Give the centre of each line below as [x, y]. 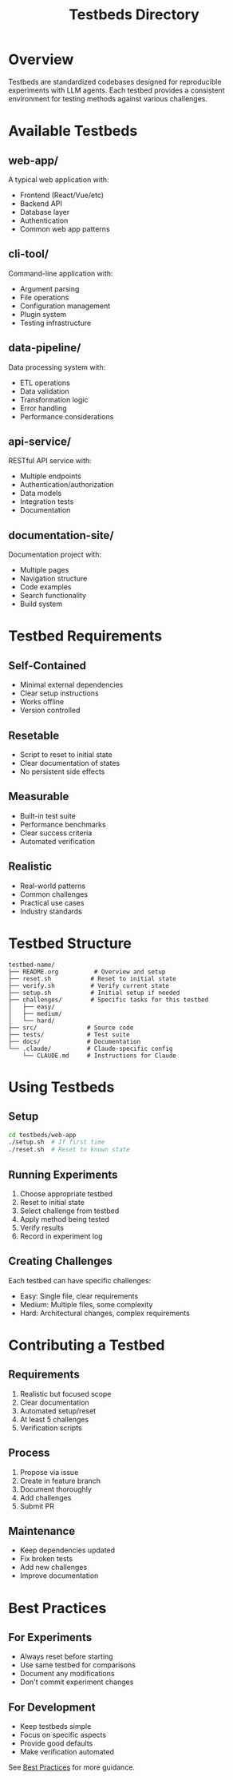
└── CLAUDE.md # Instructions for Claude [100, 1056]
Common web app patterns [65, 228]
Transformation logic [54, 399]
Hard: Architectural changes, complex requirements [105, 1313]
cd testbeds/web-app [43, 1135]
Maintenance [42, 1531]
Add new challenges [53, 1568]
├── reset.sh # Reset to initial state [93, 979]
